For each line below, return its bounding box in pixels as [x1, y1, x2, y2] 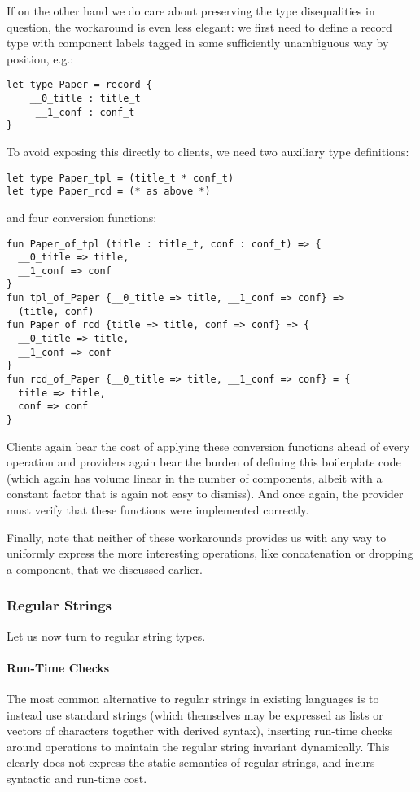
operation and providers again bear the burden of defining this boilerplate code [7, 453, 401, 470]
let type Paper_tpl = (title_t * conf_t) [7, 172, 234, 184]
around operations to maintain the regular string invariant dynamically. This [7, 737, 390, 755]
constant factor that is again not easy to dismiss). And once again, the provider [7, 485, 404, 502]
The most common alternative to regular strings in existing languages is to [7, 690, 379, 707]
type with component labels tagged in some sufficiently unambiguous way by [7, 34, 389, 51]
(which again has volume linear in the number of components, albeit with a [7, 469, 383, 486]
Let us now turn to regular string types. [7, 627, 206, 644]
